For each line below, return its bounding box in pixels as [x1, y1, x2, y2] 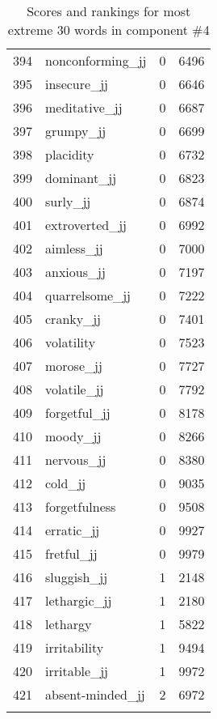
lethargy [45, 615, 92, 633]
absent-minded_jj [45, 685, 145, 704]
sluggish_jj [45, 568, 108, 586]
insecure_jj [45, 74, 108, 93]
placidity [45, 145, 94, 164]
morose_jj [45, 356, 102, 375]
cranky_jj [45, 309, 101, 328]
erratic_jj [45, 521, 100, 539]
